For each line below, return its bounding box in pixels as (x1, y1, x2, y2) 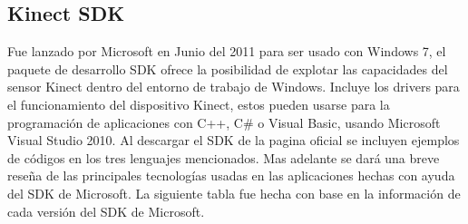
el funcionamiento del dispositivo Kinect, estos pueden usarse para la (7, 94, 390, 113)
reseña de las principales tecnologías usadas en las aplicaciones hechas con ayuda (7, 166, 455, 185)
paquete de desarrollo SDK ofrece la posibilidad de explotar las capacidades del (7, 59, 448, 78)
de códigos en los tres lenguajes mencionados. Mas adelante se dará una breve (7, 148, 440, 167)
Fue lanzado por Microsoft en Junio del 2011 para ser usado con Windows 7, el (7, 42, 446, 61)
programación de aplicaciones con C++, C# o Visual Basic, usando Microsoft (7, 112, 441, 131)
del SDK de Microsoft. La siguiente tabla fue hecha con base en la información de (7, 183, 461, 202)
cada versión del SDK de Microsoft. (7, 201, 205, 220)
